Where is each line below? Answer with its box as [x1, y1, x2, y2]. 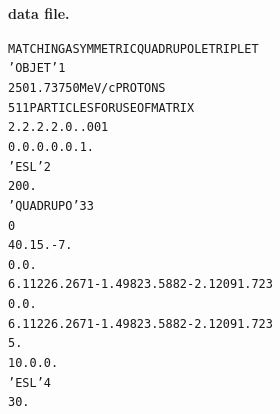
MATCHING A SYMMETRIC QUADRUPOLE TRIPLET [8, 41, 259, 56]
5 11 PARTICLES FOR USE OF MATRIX [8, 100, 195, 115]
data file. [8, 3, 70, 23]
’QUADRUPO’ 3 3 [8, 198, 94, 213]
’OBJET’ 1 [8, 61, 66, 76]
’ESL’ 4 [8, 375, 51, 390]
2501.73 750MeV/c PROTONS [8, 80, 166, 95]
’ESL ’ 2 [8, 159, 51, 174]
